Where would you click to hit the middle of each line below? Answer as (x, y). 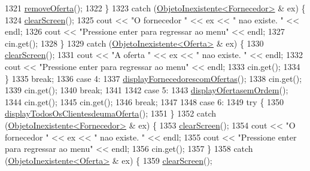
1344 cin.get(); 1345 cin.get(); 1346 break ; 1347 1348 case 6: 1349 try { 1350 (145, 101)
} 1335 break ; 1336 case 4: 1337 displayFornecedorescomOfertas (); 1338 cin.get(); (154, 78)
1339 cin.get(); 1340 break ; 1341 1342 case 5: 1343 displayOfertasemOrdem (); (147, 90)
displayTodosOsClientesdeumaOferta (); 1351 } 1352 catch (111, 113)
